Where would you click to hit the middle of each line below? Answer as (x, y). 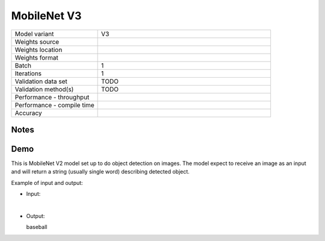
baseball (37, 227)
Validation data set (41, 81)
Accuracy (28, 113)
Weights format (36, 57)
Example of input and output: (47, 183)
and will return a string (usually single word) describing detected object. (100, 172)
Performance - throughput (52, 97)
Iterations (28, 74)
